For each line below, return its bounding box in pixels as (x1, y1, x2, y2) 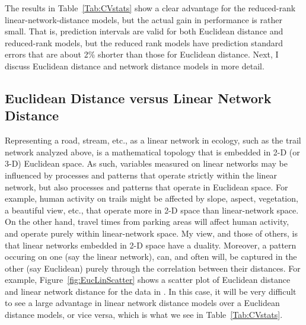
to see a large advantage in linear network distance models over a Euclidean (5, 297, 280, 309)
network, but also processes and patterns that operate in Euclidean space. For (5, 180, 288, 193)
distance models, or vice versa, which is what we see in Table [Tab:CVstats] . (5, 308, 283, 321)
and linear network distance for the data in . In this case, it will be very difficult (5, 285, 297, 297)
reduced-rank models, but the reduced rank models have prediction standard (5, 36, 283, 49)
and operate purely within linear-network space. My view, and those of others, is (5, 227, 298, 239)
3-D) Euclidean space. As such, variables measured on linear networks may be (5, 157, 288, 170)
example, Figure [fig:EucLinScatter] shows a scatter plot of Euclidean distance (5, 273, 291, 286)
